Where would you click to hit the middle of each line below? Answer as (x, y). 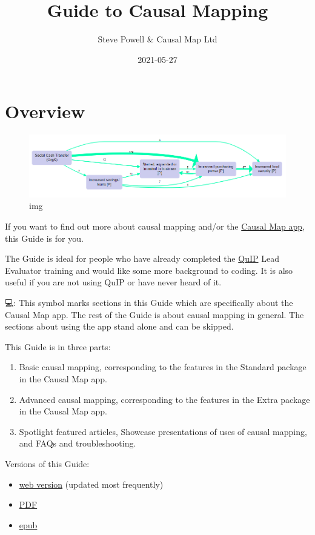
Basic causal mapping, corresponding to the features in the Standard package (163, 367)
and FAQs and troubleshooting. (78, 443)
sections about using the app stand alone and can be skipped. (119, 326)
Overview (45, 111)
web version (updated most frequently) (91, 484)
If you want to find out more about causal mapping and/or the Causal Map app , (155, 226)
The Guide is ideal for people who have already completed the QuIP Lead (142, 258)
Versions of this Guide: (47, 463)
